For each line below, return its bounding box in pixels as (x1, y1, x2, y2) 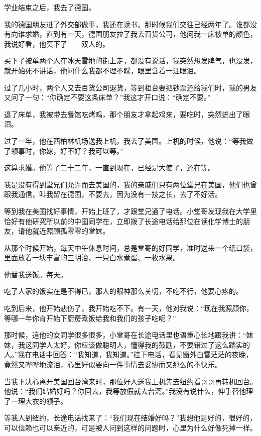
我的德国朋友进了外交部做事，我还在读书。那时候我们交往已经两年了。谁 (4, 19, 243, 29)
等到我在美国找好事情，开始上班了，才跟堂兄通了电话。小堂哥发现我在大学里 (4, 205, 257, 216)
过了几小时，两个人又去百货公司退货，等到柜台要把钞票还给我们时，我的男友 (4, 82, 257, 92)
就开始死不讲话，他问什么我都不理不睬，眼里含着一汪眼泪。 (4, 65, 201, 75)
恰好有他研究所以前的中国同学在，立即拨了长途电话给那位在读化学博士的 (4, 215, 243, 226)
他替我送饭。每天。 (4, 269, 67, 279)
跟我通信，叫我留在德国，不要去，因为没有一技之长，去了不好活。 (4, 189, 222, 199)
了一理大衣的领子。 (4, 395, 67, 406)
